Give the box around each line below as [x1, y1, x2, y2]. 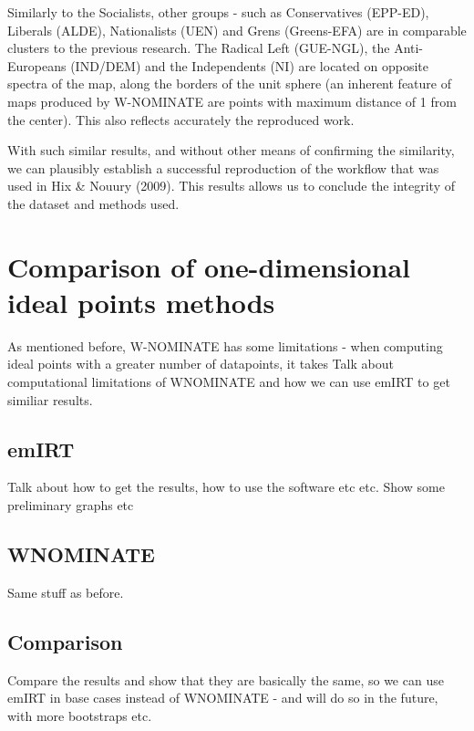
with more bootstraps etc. [7, 705, 152, 725]
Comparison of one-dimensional [7, 247, 411, 285]
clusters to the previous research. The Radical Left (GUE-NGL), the [7, 38, 390, 57]
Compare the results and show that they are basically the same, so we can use [7, 670, 444, 689]
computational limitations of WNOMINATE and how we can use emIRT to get [7, 372, 450, 392]
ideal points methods [7, 283, 275, 320]
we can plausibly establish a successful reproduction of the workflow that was [7, 158, 439, 177]
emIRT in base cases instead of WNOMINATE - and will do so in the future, [7, 688, 438, 707]
